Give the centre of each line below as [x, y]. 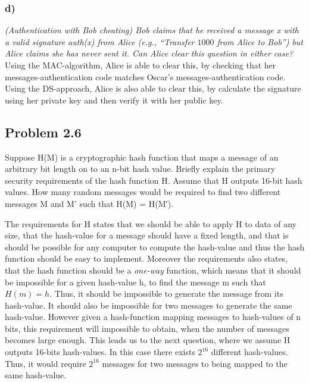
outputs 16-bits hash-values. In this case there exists [100, 352]
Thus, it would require [46, 363]
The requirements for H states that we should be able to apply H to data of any [151, 223]
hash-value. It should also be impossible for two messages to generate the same [149, 305]
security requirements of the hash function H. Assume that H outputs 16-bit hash [154, 180]
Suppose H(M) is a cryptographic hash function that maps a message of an [142, 157]
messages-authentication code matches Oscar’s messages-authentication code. [145, 76]
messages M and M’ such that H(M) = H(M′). [89, 203]
